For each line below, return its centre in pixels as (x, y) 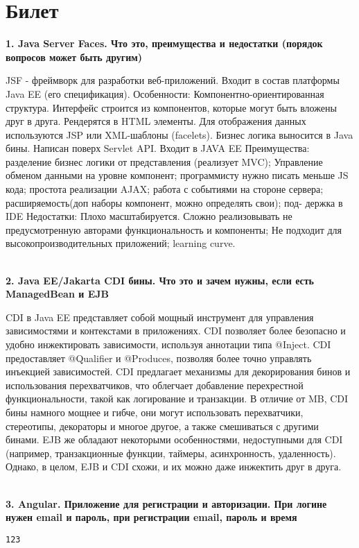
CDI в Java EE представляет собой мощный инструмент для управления (160, 317)
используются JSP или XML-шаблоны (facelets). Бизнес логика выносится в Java (179, 134)
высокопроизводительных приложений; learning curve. (121, 243)
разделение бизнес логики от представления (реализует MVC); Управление (164, 161)
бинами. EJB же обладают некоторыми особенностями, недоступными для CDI (174, 439)
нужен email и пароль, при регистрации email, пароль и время (151, 517)
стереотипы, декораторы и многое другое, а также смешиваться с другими (162, 426)
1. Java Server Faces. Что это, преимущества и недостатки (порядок (164, 43)
